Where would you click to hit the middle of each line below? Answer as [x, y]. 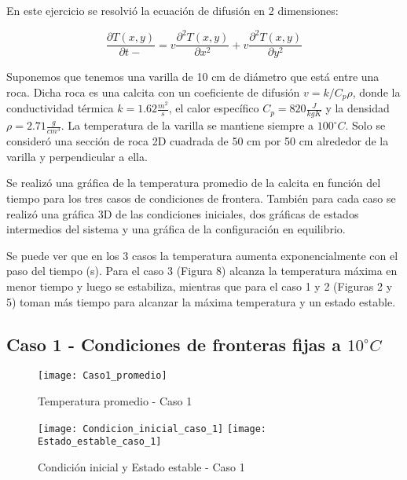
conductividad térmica [60, 108]
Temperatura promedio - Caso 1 [115, 400]
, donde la [376, 92]
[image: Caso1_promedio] [103, 376]
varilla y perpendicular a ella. [77, 156]
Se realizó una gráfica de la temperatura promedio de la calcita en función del [194, 183]
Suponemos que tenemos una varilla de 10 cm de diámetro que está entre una [193, 77]
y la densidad [357, 108]
